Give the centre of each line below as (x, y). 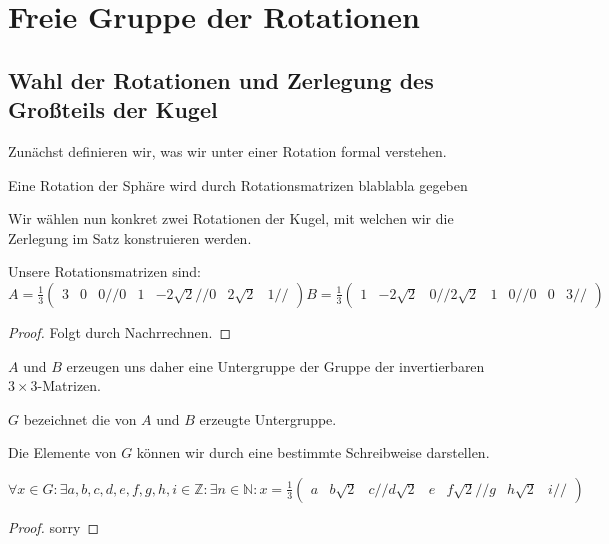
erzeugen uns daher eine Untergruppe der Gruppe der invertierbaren (275, 365)
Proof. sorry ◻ (54, 526)
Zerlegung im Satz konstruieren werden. (130, 237)
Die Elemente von (62, 452)
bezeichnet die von (80, 418)
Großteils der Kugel (113, 109)
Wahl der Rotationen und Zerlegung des (221, 79)
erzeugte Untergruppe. (268, 418)
